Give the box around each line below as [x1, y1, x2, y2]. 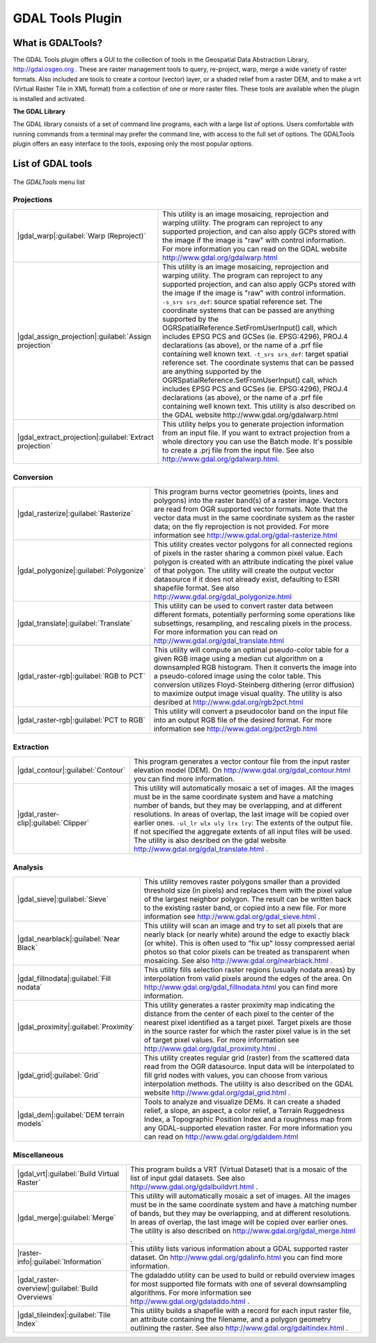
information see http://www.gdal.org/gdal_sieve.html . [143, 911, 320, 921]
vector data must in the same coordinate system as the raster [153, 513, 355, 522]
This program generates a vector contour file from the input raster [133, 757, 350, 766]
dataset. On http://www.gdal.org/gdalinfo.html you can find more [130, 1252, 343, 1262]
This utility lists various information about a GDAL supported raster [130, 1243, 349, 1253]
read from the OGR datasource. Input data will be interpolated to [143, 1061, 354, 1071]
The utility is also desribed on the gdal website [133, 835, 287, 845]
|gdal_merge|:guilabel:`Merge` [17, 1213, 116, 1222]
